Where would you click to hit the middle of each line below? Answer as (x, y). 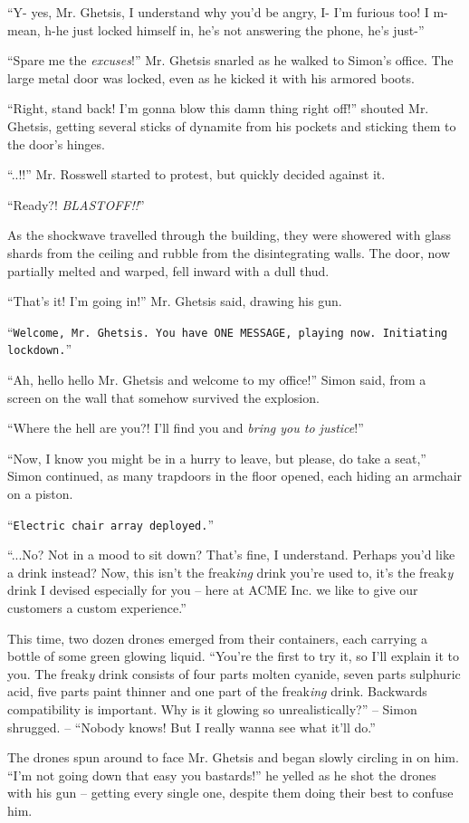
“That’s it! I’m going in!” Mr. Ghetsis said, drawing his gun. (175, 301)
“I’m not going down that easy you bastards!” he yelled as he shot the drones (222, 775)
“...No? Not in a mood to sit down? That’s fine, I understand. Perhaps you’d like (231, 555)
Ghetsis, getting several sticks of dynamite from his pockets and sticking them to (232, 125)
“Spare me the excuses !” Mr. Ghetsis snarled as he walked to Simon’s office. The (230, 60)
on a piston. (40, 493)
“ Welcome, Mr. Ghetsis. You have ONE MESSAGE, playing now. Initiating (228, 331)
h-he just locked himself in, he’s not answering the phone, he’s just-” (234, 29)
